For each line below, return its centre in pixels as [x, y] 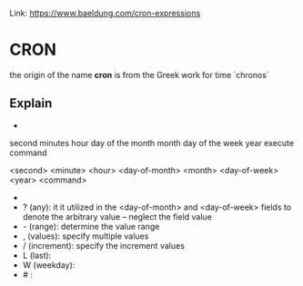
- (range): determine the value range [91, 226]
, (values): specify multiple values [86, 236]
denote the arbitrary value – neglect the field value [117, 216]
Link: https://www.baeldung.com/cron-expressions [105, 13]
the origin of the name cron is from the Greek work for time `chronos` [140, 74]
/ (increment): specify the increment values [103, 245]
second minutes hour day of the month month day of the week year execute [151, 143]
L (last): [37, 255]
